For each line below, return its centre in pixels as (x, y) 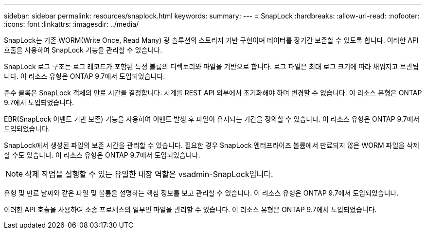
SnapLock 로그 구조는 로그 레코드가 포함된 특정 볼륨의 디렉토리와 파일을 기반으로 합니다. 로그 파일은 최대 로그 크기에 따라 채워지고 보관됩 (211, 66)
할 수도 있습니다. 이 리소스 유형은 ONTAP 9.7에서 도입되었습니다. (102, 155)
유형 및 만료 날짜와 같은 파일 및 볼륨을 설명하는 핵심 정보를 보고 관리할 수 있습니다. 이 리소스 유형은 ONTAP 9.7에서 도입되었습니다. (201, 193)
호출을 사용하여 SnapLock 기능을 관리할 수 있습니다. (83, 50)
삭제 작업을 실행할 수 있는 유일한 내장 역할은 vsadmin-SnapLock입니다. (149, 174)
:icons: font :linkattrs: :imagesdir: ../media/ (71, 24)
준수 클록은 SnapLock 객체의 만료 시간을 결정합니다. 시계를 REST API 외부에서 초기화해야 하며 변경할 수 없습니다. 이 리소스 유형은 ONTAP (213, 93)
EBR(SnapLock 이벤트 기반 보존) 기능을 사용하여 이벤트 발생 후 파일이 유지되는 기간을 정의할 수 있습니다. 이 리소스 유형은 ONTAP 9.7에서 (212, 119)
